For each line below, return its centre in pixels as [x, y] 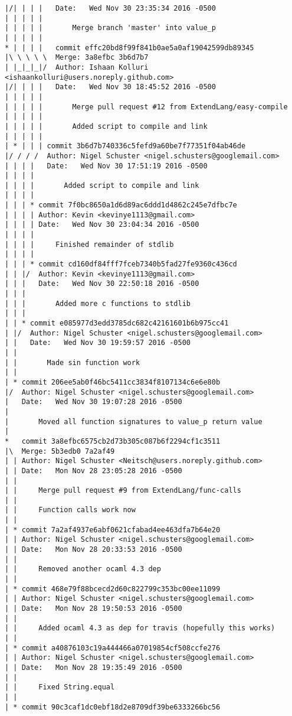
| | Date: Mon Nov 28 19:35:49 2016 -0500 [93, 667]
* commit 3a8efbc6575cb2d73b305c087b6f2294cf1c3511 [113, 441]
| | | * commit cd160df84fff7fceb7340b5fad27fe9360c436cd [121, 264]
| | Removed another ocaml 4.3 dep [83, 569]
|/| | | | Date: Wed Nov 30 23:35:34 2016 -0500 [110, 8]
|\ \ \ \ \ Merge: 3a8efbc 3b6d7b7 [77, 58]
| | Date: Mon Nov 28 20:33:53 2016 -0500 [93, 550]
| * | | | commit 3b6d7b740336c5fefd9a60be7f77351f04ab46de [125, 146]
